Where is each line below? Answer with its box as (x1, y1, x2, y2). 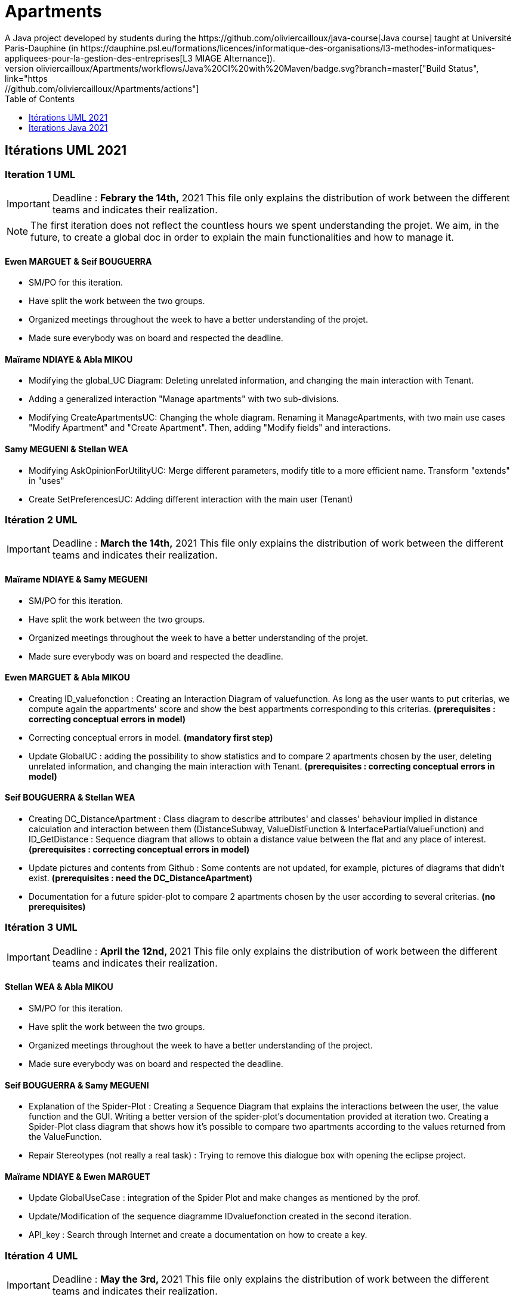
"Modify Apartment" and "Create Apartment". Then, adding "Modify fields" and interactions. (29, 422, 391, 433)
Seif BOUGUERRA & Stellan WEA (5, 792, 135, 803)
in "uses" (29, 475, 64, 486)
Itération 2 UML (5, 514, 78, 526)
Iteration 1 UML (5, 168, 76, 180)
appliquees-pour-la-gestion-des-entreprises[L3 (5, 53, 193, 63)
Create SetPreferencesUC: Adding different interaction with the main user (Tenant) (29, 493, 353, 504)
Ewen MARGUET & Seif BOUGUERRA (5, 256, 152, 266)
